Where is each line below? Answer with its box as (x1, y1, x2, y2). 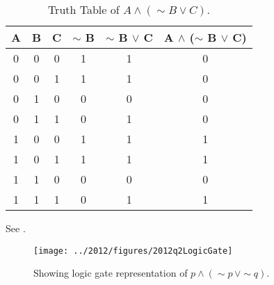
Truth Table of (47, 1, 120, 17)
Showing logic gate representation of (33, 266, 188, 280)
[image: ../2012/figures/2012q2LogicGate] (33, 245, 233, 256)
